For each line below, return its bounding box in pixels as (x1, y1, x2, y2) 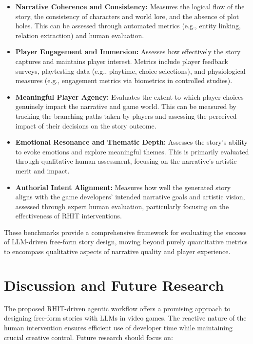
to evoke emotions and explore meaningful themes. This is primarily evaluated (15, 146, 249, 156)
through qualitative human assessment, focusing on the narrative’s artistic (15, 156, 237, 166)
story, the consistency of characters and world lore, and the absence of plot (15, 11, 239, 21)
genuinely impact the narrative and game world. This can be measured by (15, 101, 236, 111)
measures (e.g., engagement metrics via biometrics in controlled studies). (15, 75, 233, 86)
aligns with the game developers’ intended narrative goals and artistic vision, (15, 192, 245, 202)
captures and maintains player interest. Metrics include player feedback (15, 56, 228, 66)
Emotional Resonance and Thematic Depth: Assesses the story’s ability (15, 137, 248, 147)
